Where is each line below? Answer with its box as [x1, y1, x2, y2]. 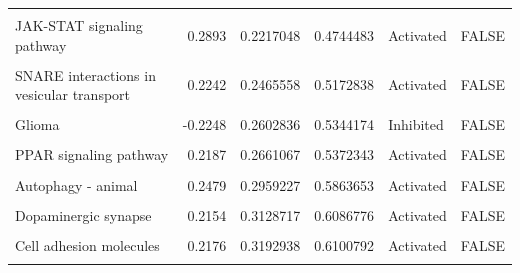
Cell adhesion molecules [15, 234, 160, 255]
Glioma [15, 114, 60, 135]
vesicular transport [15, 84, 131, 105]
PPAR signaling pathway [15, 144, 169, 165]
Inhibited [388, 114, 444, 135]
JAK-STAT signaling [15, 15, 143, 35]
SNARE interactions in [15, 64, 156, 85]
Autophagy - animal [15, 174, 138, 195]
